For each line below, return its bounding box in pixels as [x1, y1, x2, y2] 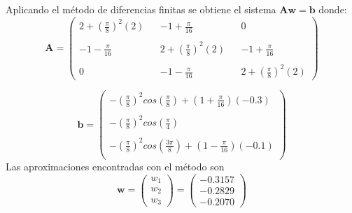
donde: [318, 2, 347, 16]
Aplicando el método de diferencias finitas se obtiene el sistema [6, 2, 276, 16]
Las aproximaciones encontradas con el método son [6, 159, 225, 174]
